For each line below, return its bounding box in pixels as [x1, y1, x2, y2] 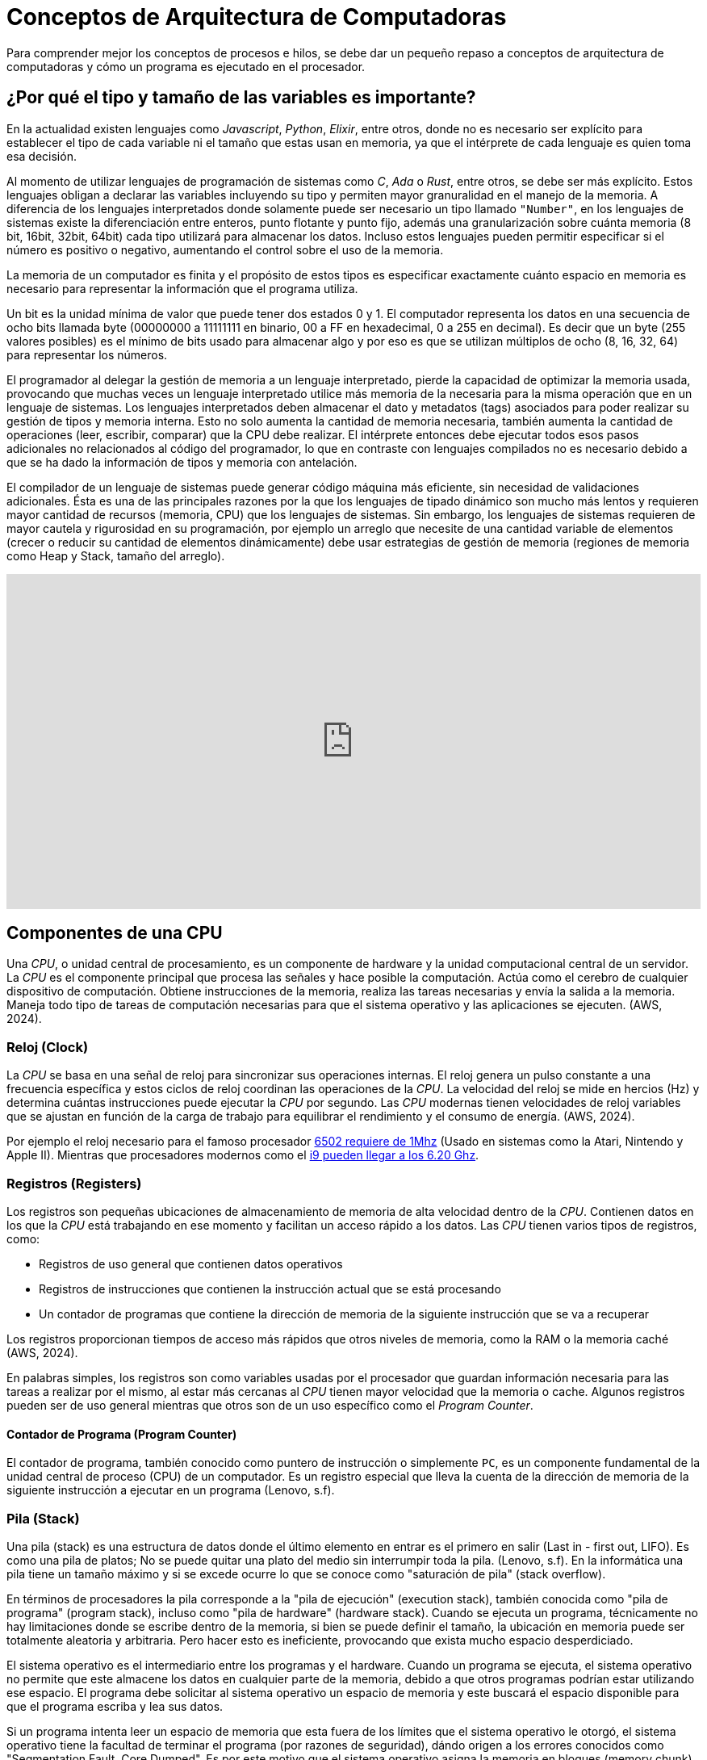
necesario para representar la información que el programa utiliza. [6, 281, 358, 295]
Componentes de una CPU [6, 923, 223, 944]
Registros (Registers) [6, 1175, 142, 1192]
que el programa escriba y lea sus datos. [6, 1699, 224, 1713]
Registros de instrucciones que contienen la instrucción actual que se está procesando [39, 1281, 501, 1296]
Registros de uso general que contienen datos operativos [39, 1256, 343, 1271]
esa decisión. [6, 149, 77, 163]
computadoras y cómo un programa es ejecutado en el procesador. [6, 59, 366, 73]
